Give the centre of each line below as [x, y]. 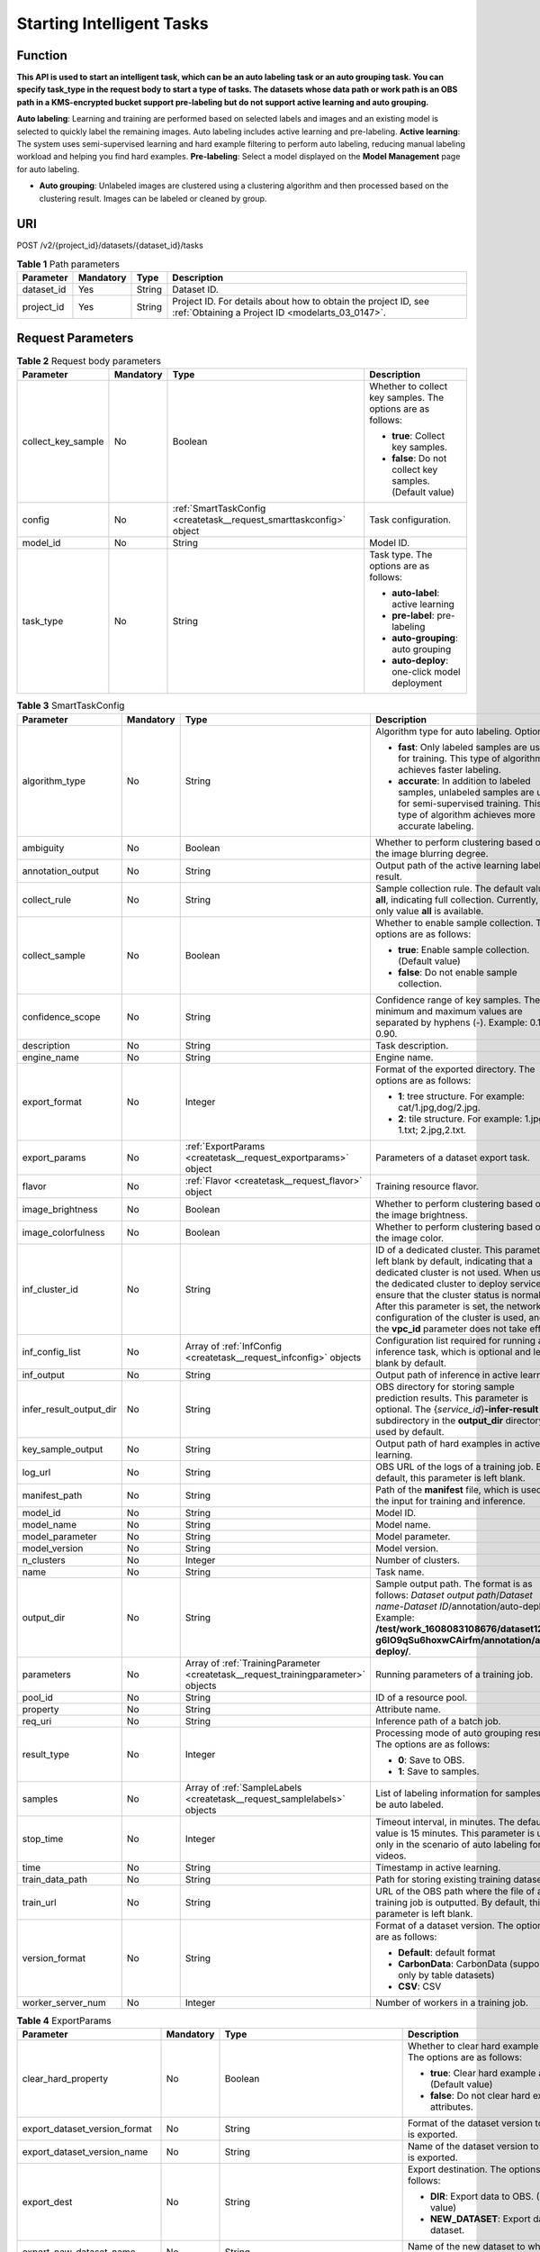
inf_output [43, 1375]
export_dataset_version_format [87, 2129]
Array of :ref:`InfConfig [234, 1346]
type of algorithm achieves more [466, 814]
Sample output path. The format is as [454, 1584]
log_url [36, 1472]
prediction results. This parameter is [452, 1398]
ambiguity [43, 848]
